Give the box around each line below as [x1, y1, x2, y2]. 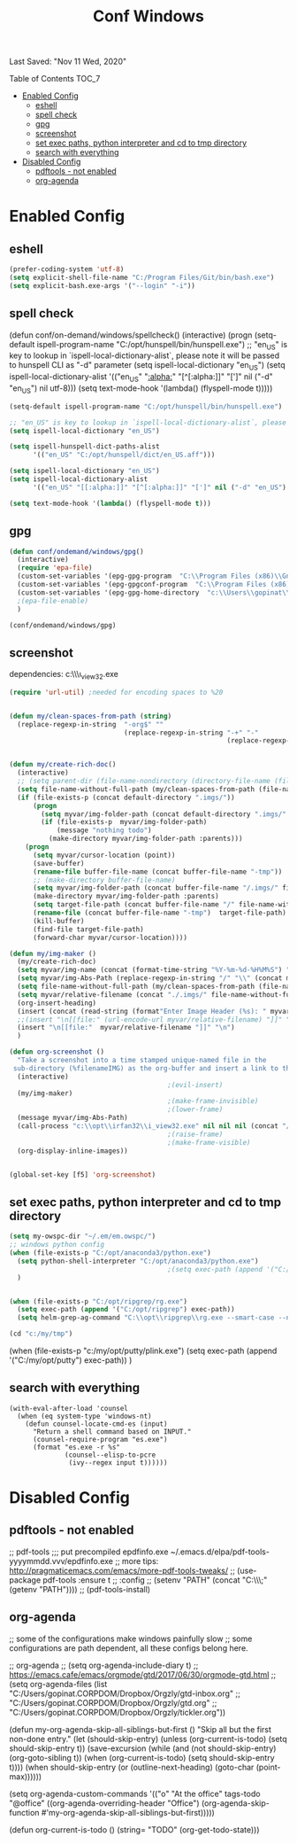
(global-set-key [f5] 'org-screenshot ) [9, 1170, 156, 1179]
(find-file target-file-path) [32, 924, 144, 934]
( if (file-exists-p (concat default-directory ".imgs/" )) [17, 793, 236, 802]
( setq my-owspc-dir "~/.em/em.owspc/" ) [9, 1232, 156, 1241]
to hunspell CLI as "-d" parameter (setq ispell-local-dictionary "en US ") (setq [9, 360, 286, 373]
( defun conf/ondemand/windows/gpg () [9, 547, 144, 556]
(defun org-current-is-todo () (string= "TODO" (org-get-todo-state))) [9, 1824, 260, 1835]
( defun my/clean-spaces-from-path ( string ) [9, 712, 172, 720]
